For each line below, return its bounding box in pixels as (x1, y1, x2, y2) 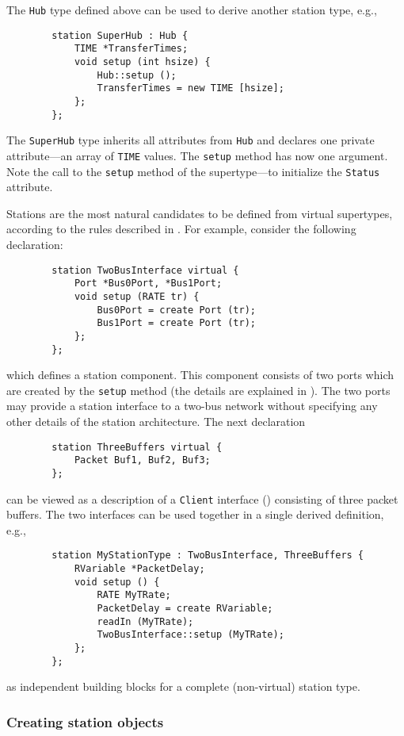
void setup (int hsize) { (74, 56, 211, 67)
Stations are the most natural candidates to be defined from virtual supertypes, (6, 205, 393, 221)
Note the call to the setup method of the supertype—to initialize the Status (6, 163, 380, 179)
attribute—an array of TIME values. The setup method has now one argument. (6, 147, 388, 163)
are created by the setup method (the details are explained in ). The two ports (6, 381, 391, 398)
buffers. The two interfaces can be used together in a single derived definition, (6, 506, 384, 523)
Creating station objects (6, 711, 164, 731)
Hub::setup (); (97, 69, 177, 81)
